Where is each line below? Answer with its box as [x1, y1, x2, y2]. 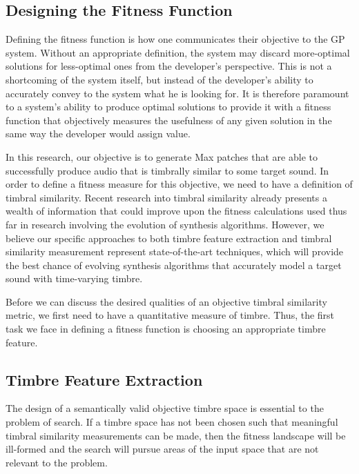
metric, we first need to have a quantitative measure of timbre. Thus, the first [6, 308, 335, 322]
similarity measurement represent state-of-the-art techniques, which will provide [6, 244, 344, 259]
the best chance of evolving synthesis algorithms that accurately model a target [6, 257, 342, 272]
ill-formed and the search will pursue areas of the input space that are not [6, 442, 319, 456]
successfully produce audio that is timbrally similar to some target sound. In [6, 163, 329, 177]
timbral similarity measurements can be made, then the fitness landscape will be [6, 428, 346, 442]
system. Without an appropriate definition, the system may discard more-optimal [6, 45, 350, 59]
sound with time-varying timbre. [6, 271, 143, 286]
